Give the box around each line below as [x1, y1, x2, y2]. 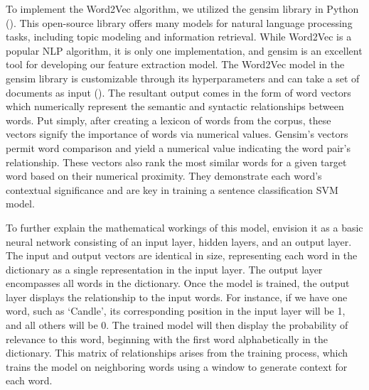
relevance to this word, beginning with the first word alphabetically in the [6, 331, 328, 346]
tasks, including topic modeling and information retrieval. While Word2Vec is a [6, 29, 352, 44]
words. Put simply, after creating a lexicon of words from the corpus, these [6, 112, 331, 127]
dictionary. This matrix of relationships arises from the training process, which [6, 345, 348, 360]
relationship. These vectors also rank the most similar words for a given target [6, 154, 347, 169]
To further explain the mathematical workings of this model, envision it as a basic [6, 220, 363, 234]
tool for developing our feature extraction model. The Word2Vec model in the [6, 57, 345, 72]
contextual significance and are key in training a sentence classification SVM [6, 182, 338, 197]
